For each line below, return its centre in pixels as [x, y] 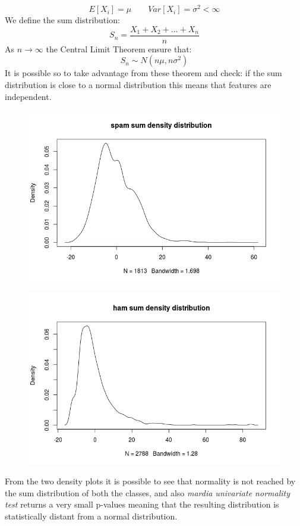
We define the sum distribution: [62, 20]
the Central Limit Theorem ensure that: [119, 48]
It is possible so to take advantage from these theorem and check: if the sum [143, 73]
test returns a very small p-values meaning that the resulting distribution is [142, 504]
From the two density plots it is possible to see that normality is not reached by [150, 481]
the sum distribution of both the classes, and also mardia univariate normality [147, 492]
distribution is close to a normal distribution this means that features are [138, 84]
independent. [28, 96]
